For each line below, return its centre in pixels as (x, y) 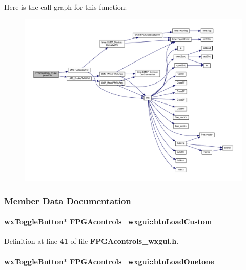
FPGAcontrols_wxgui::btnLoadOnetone (142, 261)
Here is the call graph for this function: (66, 7)
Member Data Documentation (68, 201)
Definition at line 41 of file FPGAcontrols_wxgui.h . (91, 241)
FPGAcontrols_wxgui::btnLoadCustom (141, 222)
